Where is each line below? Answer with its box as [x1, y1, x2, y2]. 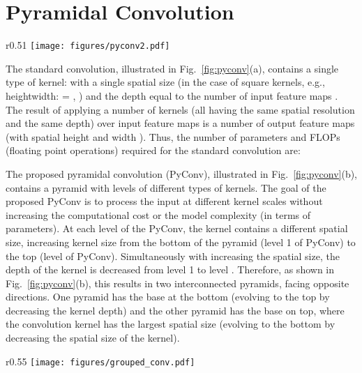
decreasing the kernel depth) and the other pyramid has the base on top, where [6, 303, 345, 317]
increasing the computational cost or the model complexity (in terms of [6, 207, 311, 222]
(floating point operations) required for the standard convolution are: [6, 143, 301, 158]
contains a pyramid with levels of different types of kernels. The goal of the [6, 180, 326, 195]
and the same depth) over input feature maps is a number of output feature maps [6, 116, 355, 130]
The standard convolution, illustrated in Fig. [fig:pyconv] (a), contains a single [6, 61, 339, 75]
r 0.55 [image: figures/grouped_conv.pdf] [6, 353, 195, 368]
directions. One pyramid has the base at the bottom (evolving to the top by [6, 289, 330, 304]
